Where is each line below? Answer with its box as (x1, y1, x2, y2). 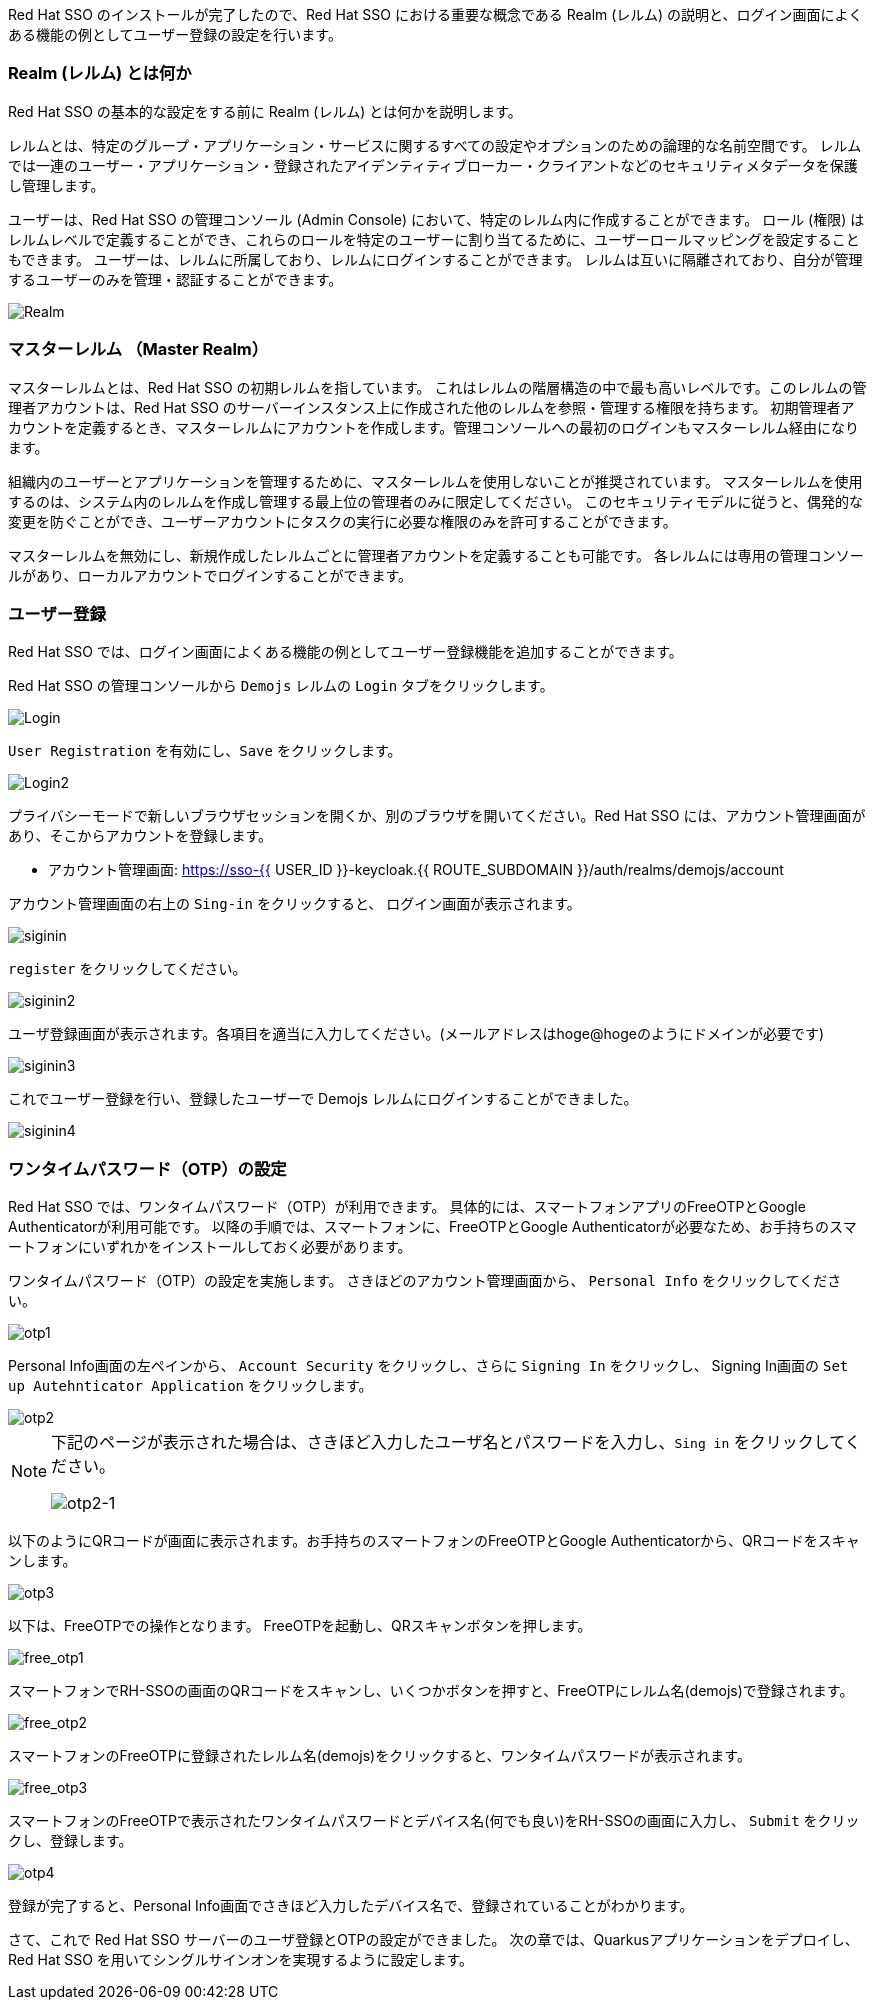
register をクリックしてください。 (8, 960, 247, 978)
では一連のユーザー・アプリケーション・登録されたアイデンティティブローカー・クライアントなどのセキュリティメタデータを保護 (8, 156, 858, 174)
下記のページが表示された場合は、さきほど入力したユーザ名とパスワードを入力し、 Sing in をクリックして (51, 1432, 845, 1452)
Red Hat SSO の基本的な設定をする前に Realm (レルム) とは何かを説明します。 (8, 102, 522, 120)
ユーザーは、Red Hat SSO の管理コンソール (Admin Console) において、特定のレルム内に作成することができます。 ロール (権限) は (8, 210, 865, 228)
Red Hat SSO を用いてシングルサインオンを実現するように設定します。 (8, 1951, 474, 1968)
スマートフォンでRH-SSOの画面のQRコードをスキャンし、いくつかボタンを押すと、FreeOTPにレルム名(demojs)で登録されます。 (8, 1682, 854, 1699)
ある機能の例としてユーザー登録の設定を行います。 (8, 26, 342, 43)
